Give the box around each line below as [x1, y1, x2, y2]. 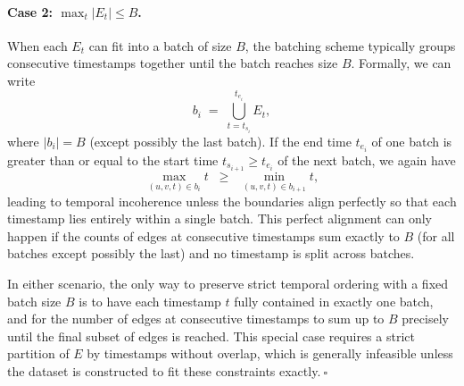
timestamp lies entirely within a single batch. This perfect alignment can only [7, 209, 432, 228]
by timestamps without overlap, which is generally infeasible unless [87, 344, 453, 363]
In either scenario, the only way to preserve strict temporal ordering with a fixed [7, 274, 449, 293]
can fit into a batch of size [88, 36, 232, 55]
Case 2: [7, 2, 54, 21]
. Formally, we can [351, 54, 452, 72]
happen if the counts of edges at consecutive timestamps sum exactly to [7, 226, 400, 245]
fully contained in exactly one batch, [234, 291, 434, 310]
